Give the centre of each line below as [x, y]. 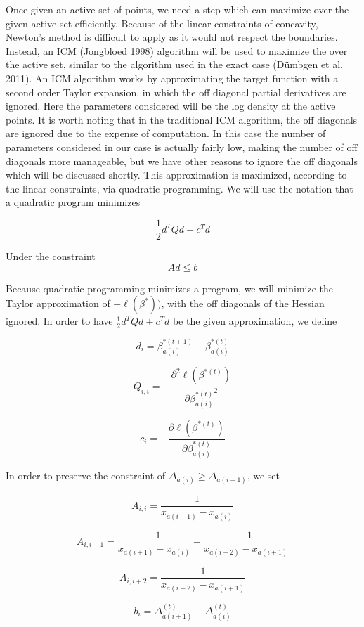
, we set [263, 476]
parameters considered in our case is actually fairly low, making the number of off [182, 147]
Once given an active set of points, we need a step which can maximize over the [177, 9]
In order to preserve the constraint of [86, 476]
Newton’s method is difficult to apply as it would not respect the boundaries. [172, 37]
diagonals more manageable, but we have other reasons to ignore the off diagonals [182, 161]
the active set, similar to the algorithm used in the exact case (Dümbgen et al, [175, 64]
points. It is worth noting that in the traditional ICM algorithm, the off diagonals [182, 119]
